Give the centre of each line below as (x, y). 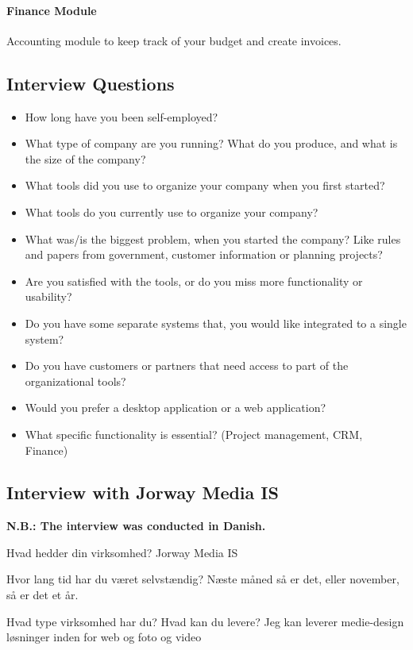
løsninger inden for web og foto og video (104, 637)
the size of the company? (85, 158)
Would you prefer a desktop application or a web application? (176, 408)
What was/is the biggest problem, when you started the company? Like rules (213, 238)
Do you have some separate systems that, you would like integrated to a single (216, 323)
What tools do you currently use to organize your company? (172, 212)
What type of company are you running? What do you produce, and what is (211, 143)
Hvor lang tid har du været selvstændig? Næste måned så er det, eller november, (203, 579)
